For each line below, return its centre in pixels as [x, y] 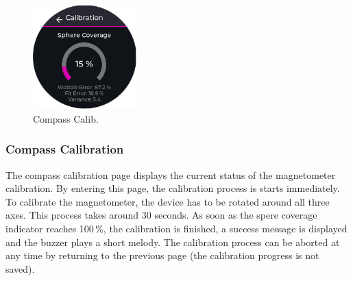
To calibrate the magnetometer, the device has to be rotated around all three [168, 201]
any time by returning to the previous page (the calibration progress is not [162, 255]
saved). [20, 268]
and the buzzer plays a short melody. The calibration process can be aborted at [173, 242]
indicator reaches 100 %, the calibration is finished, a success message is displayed [176, 228]
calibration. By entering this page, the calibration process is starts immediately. [173, 188]
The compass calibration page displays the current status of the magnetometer [171, 174]
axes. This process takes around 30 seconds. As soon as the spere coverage [161, 215]
